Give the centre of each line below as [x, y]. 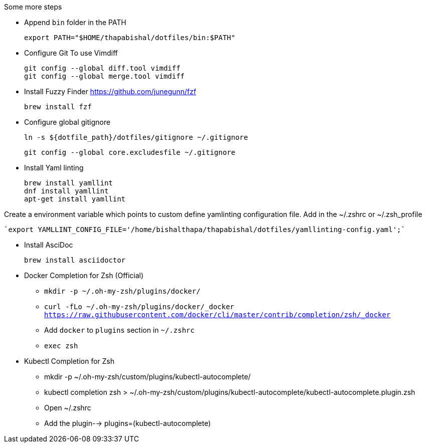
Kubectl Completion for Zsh [69, 361]
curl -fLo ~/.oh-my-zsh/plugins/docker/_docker [139, 307]
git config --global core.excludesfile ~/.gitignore [130, 152]
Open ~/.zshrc [68, 408]
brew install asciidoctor [75, 260]
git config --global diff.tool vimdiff [102, 68]
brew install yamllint [69, 183]
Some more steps [33, 7]
